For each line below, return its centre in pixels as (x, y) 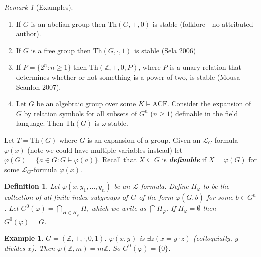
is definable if (184, 160)
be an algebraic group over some (86, 103)
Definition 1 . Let (32, 186)
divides (15, 248)
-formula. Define (163, 186)
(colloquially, (213, 238)
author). (28, 33)
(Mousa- (230, 76)
